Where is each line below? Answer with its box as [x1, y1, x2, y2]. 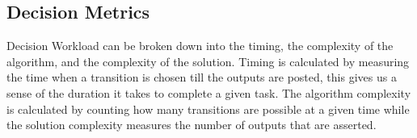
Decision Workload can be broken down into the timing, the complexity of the [6, 37, 394, 54]
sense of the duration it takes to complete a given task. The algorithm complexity [6, 84, 411, 101]
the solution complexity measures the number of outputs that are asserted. [6, 116, 377, 133]
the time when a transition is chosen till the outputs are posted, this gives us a [6, 69, 397, 86]
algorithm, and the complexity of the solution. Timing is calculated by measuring [6, 52, 410, 69]
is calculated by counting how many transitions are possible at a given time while [6, 100, 410, 117]
